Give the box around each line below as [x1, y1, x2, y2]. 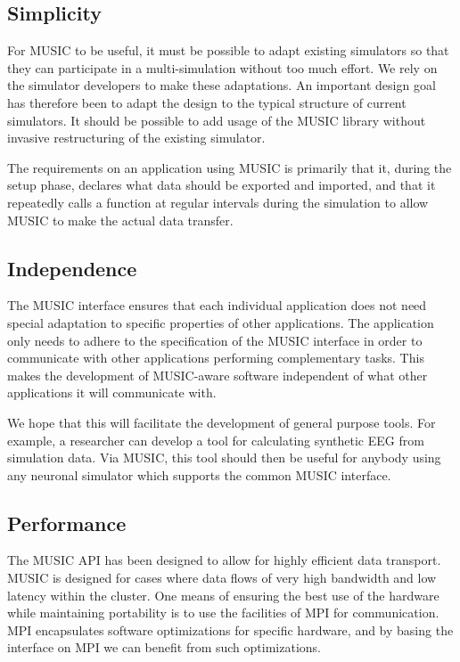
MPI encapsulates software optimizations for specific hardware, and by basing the [7, 620, 454, 639]
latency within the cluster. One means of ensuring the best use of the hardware [7, 585, 439, 604]
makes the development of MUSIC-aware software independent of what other [7, 365, 428, 384]
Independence [7, 254, 137, 282]
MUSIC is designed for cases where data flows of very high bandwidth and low [7, 568, 437, 587]
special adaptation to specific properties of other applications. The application [7, 313, 434, 331]
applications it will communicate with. [7, 383, 217, 402]
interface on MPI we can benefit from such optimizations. [7, 638, 321, 657]
